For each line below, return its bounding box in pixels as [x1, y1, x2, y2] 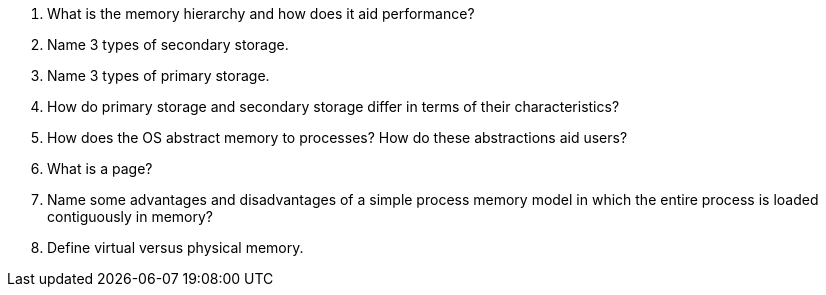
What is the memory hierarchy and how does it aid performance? [47, 5, 475, 22]
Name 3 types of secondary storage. [47, 36, 289, 53]
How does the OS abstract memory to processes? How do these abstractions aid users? [47, 129, 628, 146]
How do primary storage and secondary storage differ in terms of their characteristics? [47, 98, 620, 115]
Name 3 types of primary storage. [47, 67, 270, 84]
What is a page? [47, 160, 153, 177]
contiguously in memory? [47, 208, 214, 225]
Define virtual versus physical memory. [47, 239, 304, 256]
